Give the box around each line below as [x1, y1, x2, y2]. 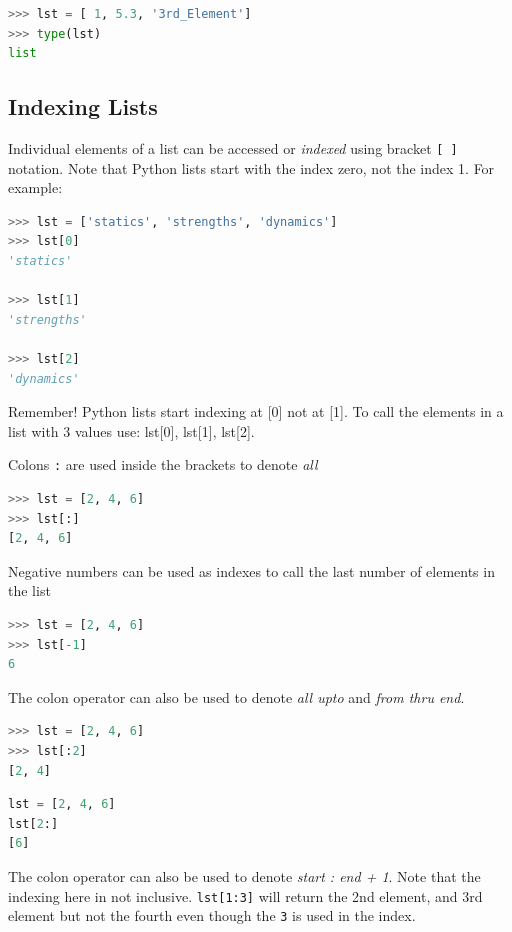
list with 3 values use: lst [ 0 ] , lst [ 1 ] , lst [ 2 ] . [8, 420, 255, 441]
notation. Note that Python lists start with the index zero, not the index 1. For [8, 157, 495, 178]
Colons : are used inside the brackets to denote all [8, 454, 318, 475]
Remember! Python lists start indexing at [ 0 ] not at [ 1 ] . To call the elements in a [8, 401, 504, 422]
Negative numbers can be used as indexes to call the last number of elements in [8, 560, 495, 581]
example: [8, 177, 63, 198]
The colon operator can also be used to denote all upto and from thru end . [8, 686, 465, 707]
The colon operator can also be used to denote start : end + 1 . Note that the [8, 865, 481, 886]
